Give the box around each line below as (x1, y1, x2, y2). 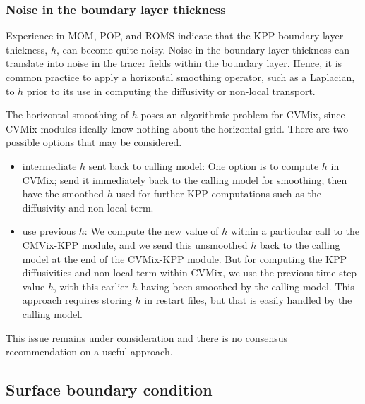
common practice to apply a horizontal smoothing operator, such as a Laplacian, (6, 70, 355, 84)
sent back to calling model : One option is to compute (88, 158, 319, 173)
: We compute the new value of (84, 224, 219, 238)
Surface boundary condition (6, 379, 213, 400)
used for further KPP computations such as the (116, 186, 321, 201)
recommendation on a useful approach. (6, 344, 173, 359)
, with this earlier (54, 278, 128, 293)
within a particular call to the (230, 224, 360, 238)
